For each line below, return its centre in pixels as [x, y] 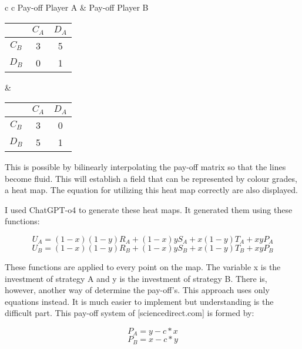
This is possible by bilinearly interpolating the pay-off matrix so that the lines [145, 167]
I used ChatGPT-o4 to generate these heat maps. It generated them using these [149, 209]
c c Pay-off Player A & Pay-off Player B [77, 7]
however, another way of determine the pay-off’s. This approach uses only [137, 290]
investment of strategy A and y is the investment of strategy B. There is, [136, 278]
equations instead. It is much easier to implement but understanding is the [139, 301]
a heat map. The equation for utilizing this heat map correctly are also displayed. [151, 190]
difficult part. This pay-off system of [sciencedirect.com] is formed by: [130, 313]
